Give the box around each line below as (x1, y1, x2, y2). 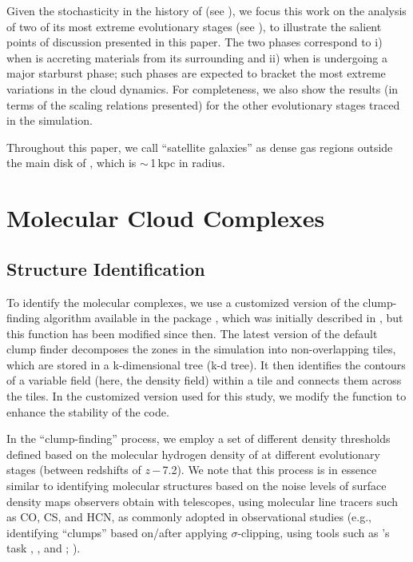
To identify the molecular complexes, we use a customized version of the (6, 293, 359, 310)
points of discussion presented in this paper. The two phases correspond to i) (6, 34, 383, 50)
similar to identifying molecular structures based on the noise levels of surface (6, 477, 387, 494)
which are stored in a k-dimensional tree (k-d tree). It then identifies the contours (6, 356, 406, 373)
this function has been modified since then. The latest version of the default (6, 325, 378, 341)
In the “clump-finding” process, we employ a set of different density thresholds (6, 430, 391, 447)
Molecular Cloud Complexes (6, 201, 325, 234)
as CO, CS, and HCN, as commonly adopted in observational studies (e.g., (6, 508, 371, 525)
